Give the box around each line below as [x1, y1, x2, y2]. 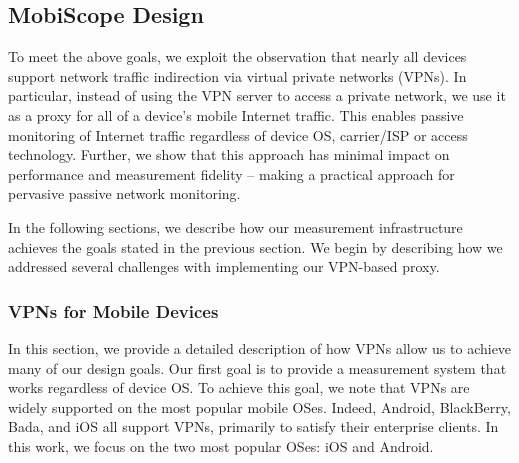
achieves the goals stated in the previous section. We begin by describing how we [8, 236, 503, 257]
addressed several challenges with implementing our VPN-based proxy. [8, 256, 440, 277]
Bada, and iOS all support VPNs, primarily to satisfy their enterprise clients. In [8, 416, 499, 437]
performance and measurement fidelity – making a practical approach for [8, 163, 455, 184]
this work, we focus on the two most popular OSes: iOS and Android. [8, 435, 434, 456]
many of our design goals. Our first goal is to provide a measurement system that [8, 357, 507, 378]
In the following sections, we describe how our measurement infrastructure [8, 216, 463, 237]
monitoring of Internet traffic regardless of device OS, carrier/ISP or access [8, 124, 468, 145]
